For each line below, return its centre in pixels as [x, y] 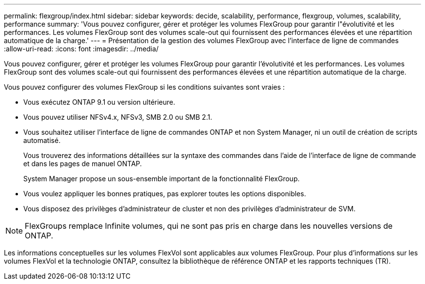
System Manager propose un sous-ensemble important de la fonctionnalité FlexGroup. [162, 179]
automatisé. [42, 140]
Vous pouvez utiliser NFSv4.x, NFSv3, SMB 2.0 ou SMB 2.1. [118, 117]
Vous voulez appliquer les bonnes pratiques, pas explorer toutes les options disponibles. [165, 194]
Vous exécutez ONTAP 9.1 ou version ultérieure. [99, 102]
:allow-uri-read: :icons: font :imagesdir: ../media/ [81, 49]
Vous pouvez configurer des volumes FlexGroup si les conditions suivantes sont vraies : [144, 87]
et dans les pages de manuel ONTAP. [83, 164]
